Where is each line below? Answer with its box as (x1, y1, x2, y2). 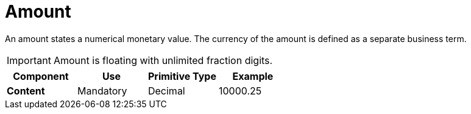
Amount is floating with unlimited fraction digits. (53, 54, 273, 66)
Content (7, 84, 45, 97)
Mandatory (77, 84, 127, 97)
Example (232, 69, 274, 82)
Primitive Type (147, 69, 216, 82)
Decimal (147, 84, 185, 97)
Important (7, 54, 51, 66)
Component (13, 69, 69, 82)
